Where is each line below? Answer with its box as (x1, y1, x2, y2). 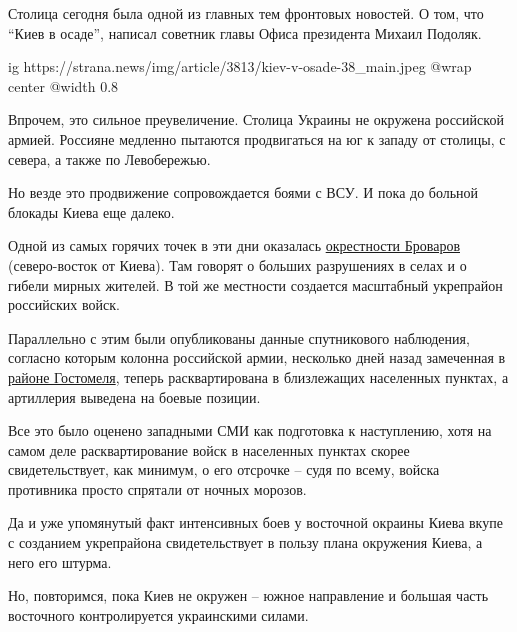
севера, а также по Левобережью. (8, 148, 211, 169)
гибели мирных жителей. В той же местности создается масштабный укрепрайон (8, 274, 503, 295)
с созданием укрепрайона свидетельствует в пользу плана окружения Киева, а (8, 532, 483, 553)
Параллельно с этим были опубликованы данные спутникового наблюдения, (8, 327, 470, 348)
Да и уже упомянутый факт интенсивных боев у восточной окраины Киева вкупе (8, 512, 503, 533)
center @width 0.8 (8, 75, 119, 96)
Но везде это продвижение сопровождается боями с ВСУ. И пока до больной (8, 182, 479, 203)
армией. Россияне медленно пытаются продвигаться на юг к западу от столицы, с (8, 128, 506, 149)
